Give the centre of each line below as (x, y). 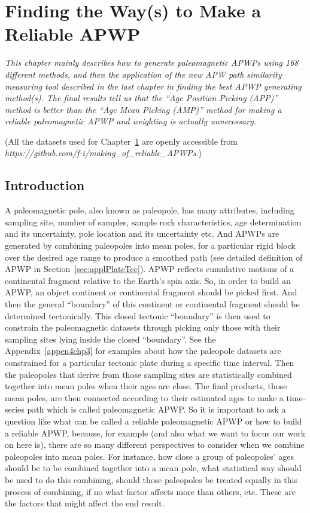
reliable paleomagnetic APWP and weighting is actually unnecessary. (131, 121)
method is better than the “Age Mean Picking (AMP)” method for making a (143, 109)
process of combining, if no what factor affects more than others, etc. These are (150, 491)
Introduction (45, 185)
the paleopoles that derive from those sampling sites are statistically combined (148, 374)
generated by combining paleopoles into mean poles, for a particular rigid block (150, 245)
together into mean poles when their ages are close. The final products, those (146, 386)
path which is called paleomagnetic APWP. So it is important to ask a (156, 409)
